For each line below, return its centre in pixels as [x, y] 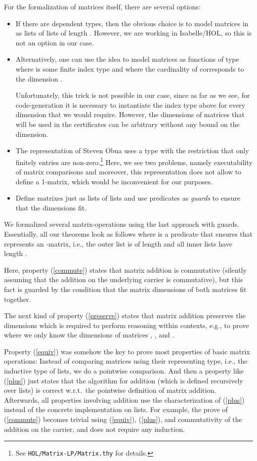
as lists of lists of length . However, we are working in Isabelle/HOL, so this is [134, 33]
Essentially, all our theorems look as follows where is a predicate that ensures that [128, 233]
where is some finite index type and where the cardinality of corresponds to [130, 68]
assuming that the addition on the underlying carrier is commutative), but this [124, 279]
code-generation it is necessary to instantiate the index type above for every [130, 105]
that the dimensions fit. [51, 207]
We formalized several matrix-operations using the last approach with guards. [122, 224]
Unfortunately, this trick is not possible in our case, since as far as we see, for [133, 95]
